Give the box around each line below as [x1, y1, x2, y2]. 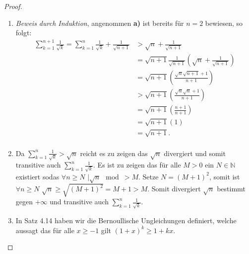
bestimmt [217, 183, 246, 194]
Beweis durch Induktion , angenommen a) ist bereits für [15, 17, 184, 28]
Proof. [4, 1, 22, 11]
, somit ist [209, 171, 240, 181]
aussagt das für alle [15, 225, 74, 235]
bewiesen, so [205, 17, 243, 28]
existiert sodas [15, 171, 60, 181]
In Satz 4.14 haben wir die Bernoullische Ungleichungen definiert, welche [15, 215, 237, 225]
